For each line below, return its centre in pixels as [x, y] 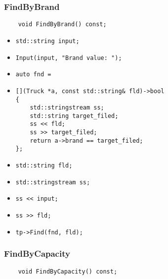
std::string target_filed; [74, 116]
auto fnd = [33, 75]
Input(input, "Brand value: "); [69, 58]
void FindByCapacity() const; [68, 271]
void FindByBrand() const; [62, 25]
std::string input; [47, 41]
